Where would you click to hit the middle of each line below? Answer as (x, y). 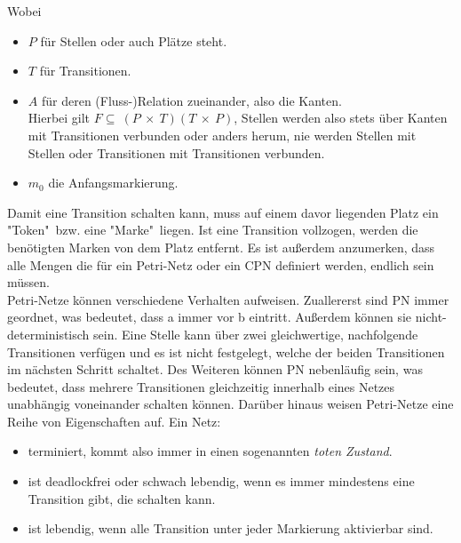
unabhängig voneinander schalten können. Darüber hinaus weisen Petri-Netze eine (230, 404)
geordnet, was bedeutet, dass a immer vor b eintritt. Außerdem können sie (210, 317)
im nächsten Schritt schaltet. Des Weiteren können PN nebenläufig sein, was (215, 369)
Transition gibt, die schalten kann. (122, 498)
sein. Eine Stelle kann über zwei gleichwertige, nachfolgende (256, 334)
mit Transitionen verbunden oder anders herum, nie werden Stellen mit (222, 135)
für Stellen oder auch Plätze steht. (134, 40)
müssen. (28, 282)
